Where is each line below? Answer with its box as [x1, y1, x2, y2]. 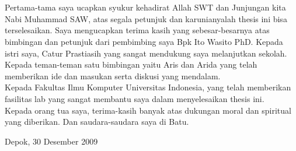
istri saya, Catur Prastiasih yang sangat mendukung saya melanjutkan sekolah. [5, 47, 287, 59]
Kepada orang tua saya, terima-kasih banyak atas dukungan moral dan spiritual [5, 104, 291, 116]
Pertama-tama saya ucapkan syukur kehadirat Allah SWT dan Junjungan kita [5, 1, 286, 13]
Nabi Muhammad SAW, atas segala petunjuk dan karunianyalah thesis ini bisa [5, 12, 287, 24]
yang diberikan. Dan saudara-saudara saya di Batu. [5, 115, 189, 128]
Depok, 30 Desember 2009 [5, 135, 98, 147]
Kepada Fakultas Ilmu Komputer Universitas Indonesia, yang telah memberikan [5, 81, 291, 93]
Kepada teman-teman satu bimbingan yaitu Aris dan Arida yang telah [5, 58, 257, 71]
